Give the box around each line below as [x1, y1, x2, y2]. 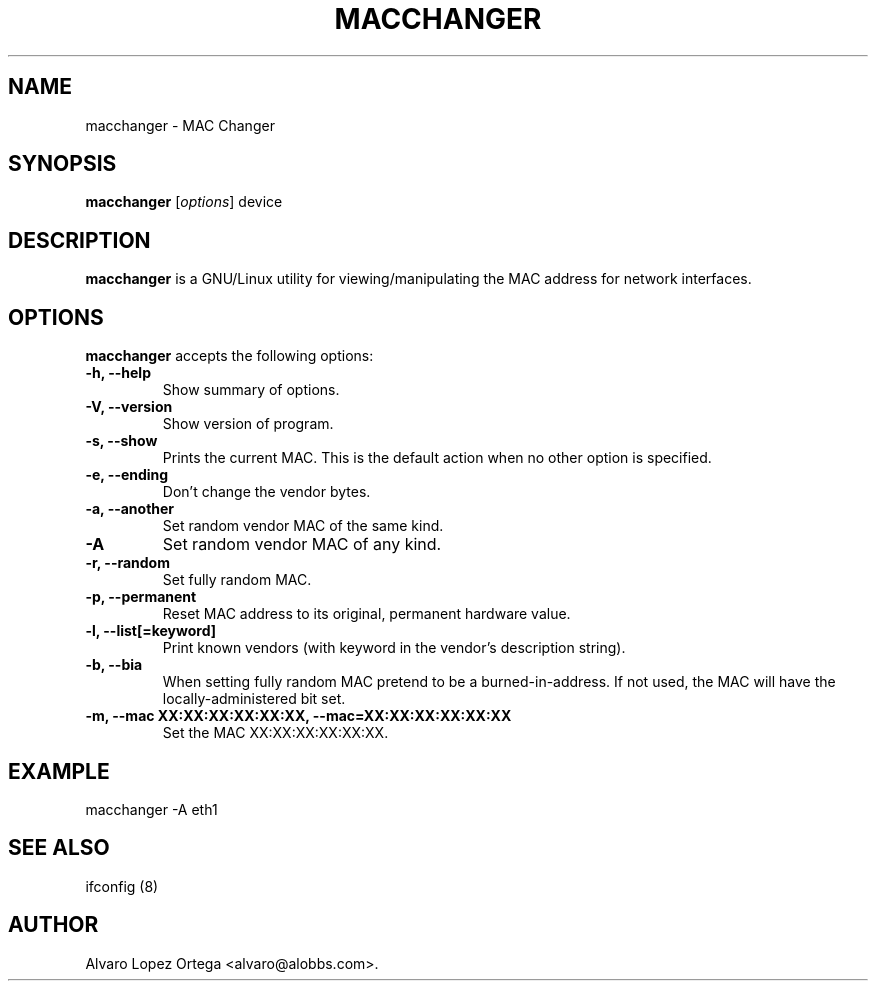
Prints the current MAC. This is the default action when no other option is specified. [162, 449, 712, 467]
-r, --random [85, 554, 170, 572]
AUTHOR [8, 912, 99, 938]
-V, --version [85, 398, 173, 416]
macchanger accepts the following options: [85, 347, 374, 365]
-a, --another [85, 500, 175, 518]
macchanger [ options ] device [85, 193, 283, 211]
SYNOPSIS [8, 151, 117, 177]
